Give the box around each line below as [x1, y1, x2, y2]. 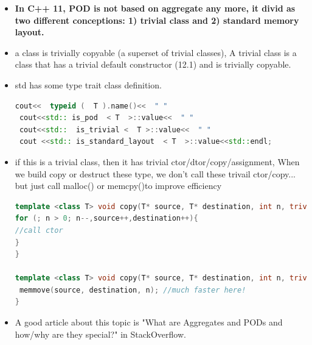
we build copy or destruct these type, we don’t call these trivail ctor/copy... [15, 167, 296, 180]
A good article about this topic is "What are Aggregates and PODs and [15, 316, 283, 329]
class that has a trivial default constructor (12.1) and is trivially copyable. [15, 58, 291, 71]
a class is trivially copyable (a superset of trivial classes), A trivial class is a [15, 46, 297, 59]
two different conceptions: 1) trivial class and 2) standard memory [15, 13, 299, 26]
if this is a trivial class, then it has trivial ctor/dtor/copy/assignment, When [15, 155, 300, 168]
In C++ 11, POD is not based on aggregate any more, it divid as [15, 2, 296, 14]
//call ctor [15, 226, 63, 235]
